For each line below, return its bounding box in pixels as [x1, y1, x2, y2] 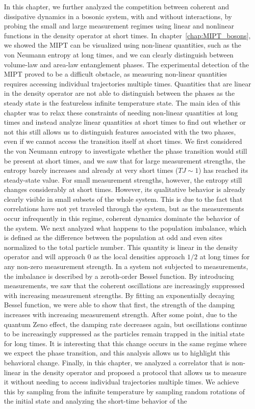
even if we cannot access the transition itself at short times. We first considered [4, 136, 242, 146]
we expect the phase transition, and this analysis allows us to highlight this [4, 348, 230, 358]
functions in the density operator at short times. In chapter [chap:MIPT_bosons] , [4, 30, 251, 40]
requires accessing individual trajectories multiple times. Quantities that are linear [4, 78, 251, 88]
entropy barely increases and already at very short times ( [4, 165, 178, 175]
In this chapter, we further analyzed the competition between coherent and [4, 1, 229, 11]
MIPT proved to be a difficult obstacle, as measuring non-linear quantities [4, 69, 227, 79]
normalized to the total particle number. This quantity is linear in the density [4, 242, 238, 252]
